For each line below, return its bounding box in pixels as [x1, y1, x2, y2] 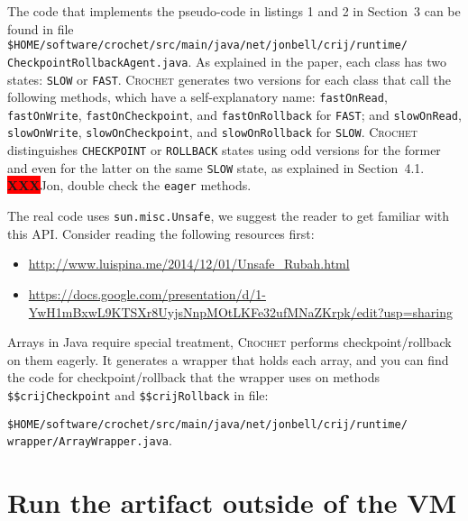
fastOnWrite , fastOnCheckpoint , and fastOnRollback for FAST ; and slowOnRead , [7, 105, 462, 123]
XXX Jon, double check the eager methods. [7, 176, 252, 195]
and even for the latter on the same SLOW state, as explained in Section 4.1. [7, 158, 425, 177]
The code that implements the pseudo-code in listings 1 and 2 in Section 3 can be [7, 2, 461, 20]
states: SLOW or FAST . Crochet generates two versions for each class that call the [7, 69, 451, 88]
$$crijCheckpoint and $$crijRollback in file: [7, 385, 269, 404]
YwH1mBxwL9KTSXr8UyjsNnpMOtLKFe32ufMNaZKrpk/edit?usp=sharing [28, 302, 454, 321]
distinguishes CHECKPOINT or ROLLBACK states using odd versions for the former [7, 141, 441, 160]
